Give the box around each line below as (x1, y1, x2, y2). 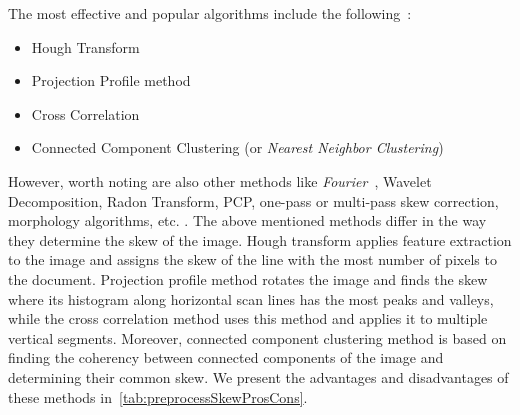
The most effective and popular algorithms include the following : (8, 3, 412, 23)
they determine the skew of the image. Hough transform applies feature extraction (8, 229, 512, 250)
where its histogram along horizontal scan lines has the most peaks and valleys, (8, 288, 494, 309)
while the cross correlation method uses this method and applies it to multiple (8, 308, 488, 329)
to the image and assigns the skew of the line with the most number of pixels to (8, 249, 497, 270)
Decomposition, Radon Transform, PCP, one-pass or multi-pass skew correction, (8, 190, 499, 211)
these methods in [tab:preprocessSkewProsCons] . (8, 386, 308, 407)
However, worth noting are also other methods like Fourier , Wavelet (8, 170, 432, 191)
